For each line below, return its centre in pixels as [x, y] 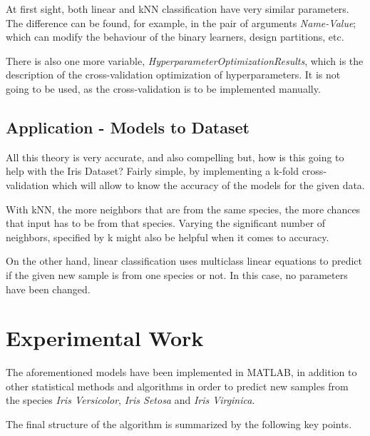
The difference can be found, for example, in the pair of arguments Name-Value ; [181, 22]
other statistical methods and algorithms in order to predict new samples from [177, 386]
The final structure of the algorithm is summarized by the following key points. [179, 424]
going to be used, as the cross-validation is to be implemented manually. [163, 88]
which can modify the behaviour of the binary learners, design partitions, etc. [175, 37]
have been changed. [48, 289]
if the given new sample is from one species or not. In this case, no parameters [177, 274]
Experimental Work [105, 338]
